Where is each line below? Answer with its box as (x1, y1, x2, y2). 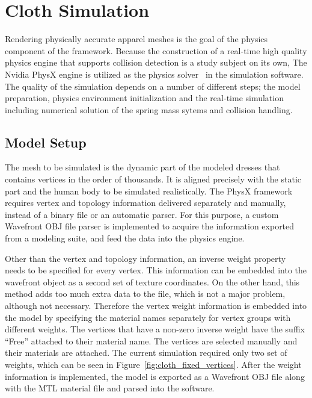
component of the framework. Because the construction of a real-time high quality (5, 44, 307, 57)
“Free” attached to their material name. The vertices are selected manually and (5, 334, 298, 347)
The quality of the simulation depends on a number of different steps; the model (5, 79, 301, 92)
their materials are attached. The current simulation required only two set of (5, 346, 287, 359)
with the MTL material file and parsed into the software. (5, 382, 215, 394)
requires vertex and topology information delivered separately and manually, (5, 196, 286, 209)
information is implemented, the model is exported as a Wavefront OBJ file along (5, 370, 305, 382)
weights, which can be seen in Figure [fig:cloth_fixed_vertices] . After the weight (5, 358, 302, 370)
